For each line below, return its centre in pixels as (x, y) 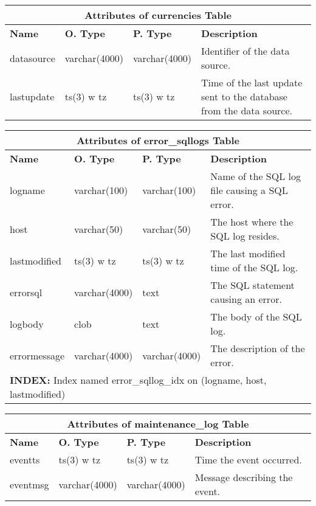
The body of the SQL (256, 317)
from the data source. (247, 110)
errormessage (37, 355)
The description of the (258, 348)
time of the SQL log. (254, 267)
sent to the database (244, 96)
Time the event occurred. (248, 459)
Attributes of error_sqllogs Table (158, 140)
